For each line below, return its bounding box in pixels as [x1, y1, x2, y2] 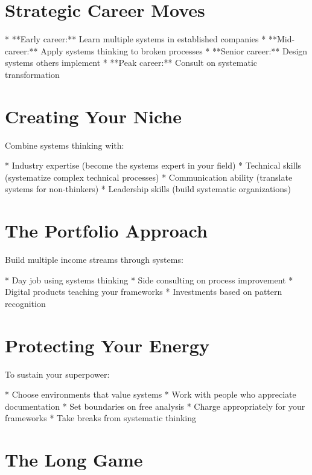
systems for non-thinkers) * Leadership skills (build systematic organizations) [5, 183, 291, 195]
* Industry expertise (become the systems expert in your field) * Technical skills [5, 159, 302, 172]
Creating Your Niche [5, 103, 182, 128]
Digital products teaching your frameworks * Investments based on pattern [5, 285, 282, 298]
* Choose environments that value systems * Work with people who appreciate [5, 388, 296, 401]
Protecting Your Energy [5, 332, 209, 357]
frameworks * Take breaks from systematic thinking [5, 412, 197, 424]
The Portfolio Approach [5, 218, 208, 243]
